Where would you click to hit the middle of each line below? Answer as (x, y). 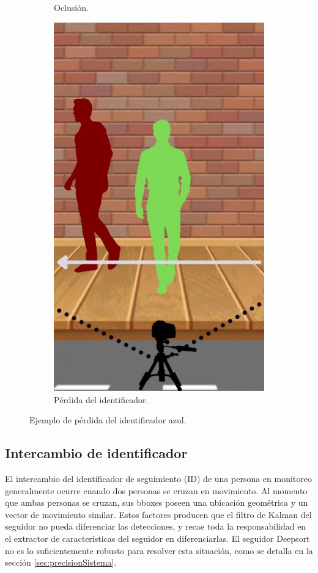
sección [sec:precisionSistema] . (61, 562)
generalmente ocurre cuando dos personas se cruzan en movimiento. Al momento (156, 490)
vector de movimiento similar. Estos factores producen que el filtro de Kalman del (158, 514)
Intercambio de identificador (96, 453)
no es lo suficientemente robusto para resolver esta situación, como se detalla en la (159, 550)
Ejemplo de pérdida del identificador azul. (108, 420)
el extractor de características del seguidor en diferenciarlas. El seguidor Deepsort (157, 538)
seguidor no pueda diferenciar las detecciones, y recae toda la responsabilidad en (156, 526)
